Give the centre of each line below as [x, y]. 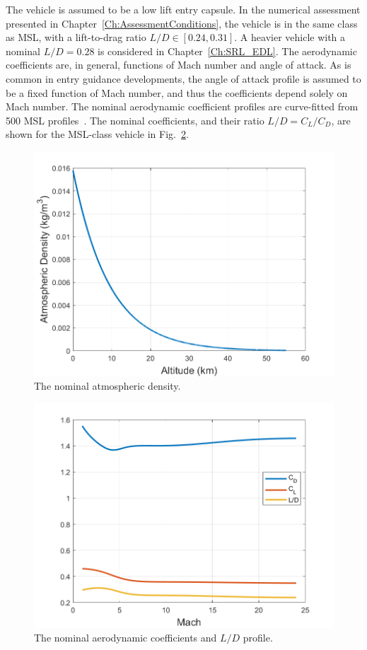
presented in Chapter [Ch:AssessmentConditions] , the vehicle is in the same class [182, 23]
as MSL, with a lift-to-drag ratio [76, 37]
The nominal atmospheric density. [107, 386]
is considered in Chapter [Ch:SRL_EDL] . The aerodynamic [227, 51]
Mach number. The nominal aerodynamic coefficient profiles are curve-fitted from [182, 106]
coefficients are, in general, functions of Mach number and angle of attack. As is [179, 65]
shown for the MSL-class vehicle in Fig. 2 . [97, 134]
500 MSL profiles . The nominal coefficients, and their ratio [135, 120]
